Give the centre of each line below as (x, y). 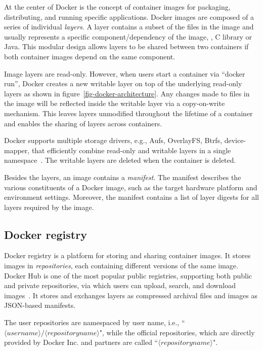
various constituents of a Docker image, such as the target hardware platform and (131, 187)
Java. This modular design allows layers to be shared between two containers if (126, 46)
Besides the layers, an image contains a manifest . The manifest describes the (123, 177)
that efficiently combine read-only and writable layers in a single (131, 150)
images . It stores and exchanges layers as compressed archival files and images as (131, 295)
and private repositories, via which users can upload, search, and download (120, 285)
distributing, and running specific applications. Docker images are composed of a (129, 16)
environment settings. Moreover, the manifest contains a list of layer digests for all (131, 197)
